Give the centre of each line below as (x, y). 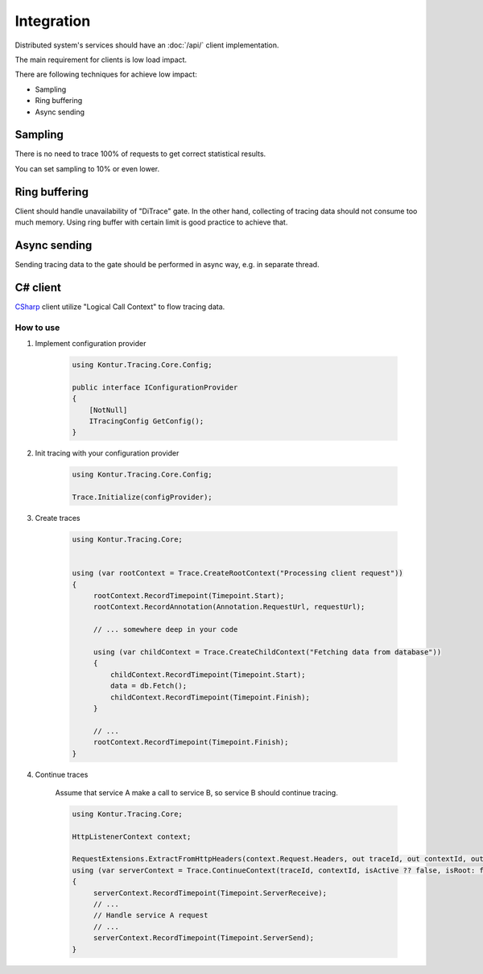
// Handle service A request (151, 915)
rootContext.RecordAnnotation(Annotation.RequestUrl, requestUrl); (229, 607)
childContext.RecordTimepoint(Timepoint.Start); (208, 675)
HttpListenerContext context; (132, 836)
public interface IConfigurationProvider (155, 387)
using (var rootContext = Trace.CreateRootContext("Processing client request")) (238, 573)
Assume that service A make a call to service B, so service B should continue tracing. (196, 792)
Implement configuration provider (91, 344)
